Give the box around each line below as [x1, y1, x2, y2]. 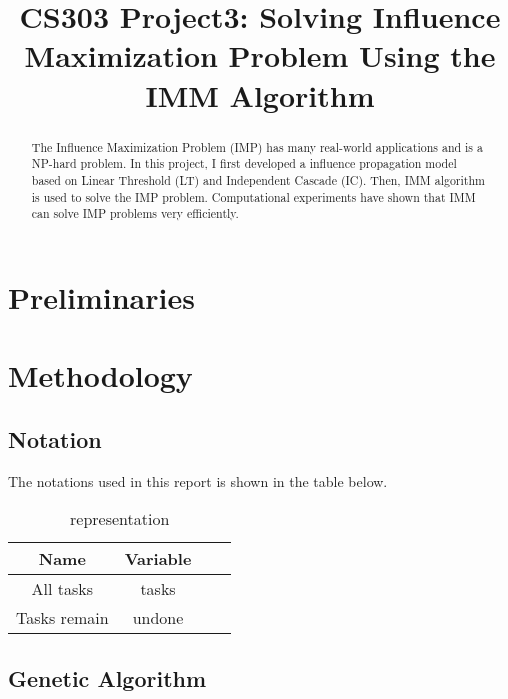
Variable [124, 547, 192, 571]
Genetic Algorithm [8, 662, 207, 693]
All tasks [31, 577, 94, 601]
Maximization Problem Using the [24, 35, 496, 76]
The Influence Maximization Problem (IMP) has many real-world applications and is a [31, 138, 483, 155]
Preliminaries [8, 276, 195, 317]
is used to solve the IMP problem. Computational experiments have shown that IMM [31, 188, 476, 205]
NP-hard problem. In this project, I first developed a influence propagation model [31, 155, 457, 172]
